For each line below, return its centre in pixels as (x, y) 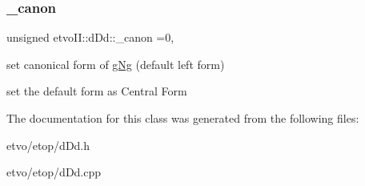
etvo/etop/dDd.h (48, 145)
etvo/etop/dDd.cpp (54, 172)
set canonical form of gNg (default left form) (116, 64)
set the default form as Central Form (97, 91)
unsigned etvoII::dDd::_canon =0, (90, 37)
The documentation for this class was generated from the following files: (183, 118)
